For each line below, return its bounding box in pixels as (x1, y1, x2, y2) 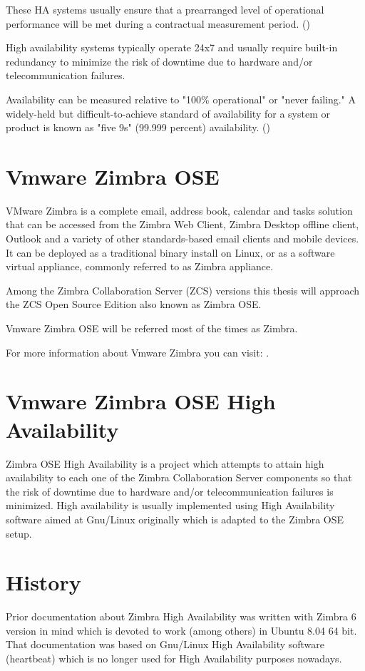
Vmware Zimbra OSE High (6, 386, 276, 416)
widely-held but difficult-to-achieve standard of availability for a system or (6, 106, 330, 121)
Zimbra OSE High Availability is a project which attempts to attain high (6, 456, 324, 471)
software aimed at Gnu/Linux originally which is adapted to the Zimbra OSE (6, 511, 344, 526)
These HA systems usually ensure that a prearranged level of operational (6, 2, 324, 16)
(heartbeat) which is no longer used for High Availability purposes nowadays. (6, 651, 342, 665)
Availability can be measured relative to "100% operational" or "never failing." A (6, 91, 356, 106)
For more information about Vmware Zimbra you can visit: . (6, 344, 269, 359)
